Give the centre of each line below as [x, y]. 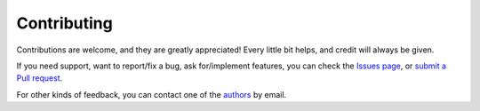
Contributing [64, 23]
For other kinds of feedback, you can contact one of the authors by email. [152, 94]
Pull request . [40, 78]
